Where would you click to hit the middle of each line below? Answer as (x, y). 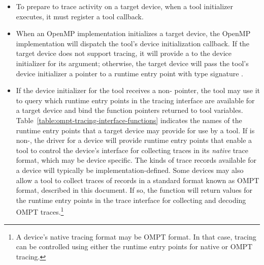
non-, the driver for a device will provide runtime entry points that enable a (134, 140)
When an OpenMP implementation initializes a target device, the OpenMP (133, 33)
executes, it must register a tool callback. (80, 16)
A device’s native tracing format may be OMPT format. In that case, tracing (136, 236)
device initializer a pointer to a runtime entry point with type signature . (129, 73)
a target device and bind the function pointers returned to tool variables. (129, 110)
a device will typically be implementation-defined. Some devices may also (130, 170)
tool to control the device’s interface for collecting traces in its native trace (132, 150)
